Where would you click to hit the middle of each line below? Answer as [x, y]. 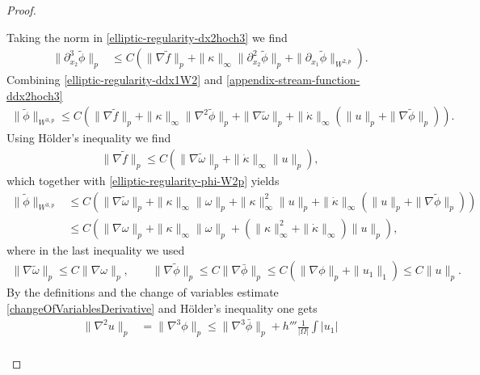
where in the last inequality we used [96, 249]
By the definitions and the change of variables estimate [143, 292]
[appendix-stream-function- [293, 80]
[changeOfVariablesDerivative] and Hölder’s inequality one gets [162, 308]
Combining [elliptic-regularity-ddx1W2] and [115, 80]
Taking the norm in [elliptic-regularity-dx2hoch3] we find [147, 37]
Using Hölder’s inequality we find [89, 138]
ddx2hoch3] [35, 95]
